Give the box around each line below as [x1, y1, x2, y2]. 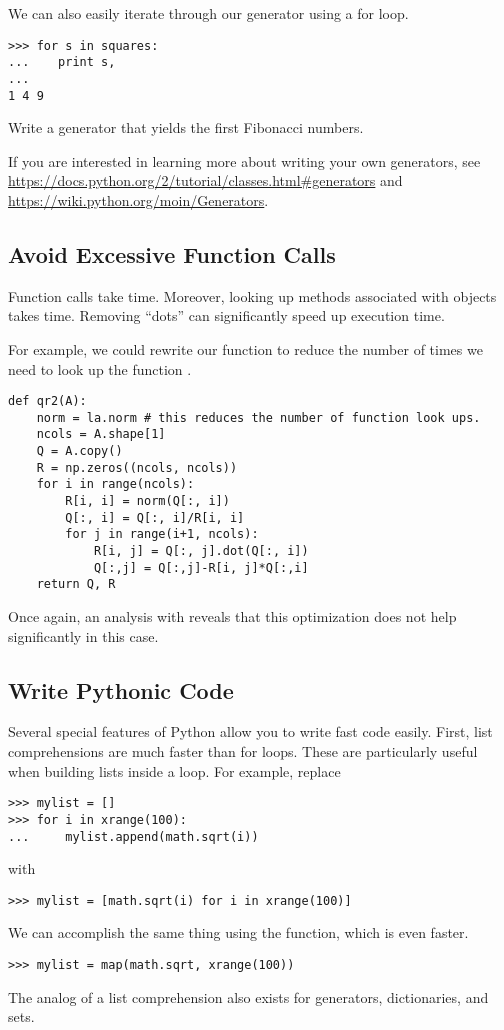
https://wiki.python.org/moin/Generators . [8, 190, 269, 210]
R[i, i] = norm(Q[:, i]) [65, 494, 230, 509]
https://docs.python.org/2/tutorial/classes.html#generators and [8, 170, 403, 191]
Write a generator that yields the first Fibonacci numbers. [8, 117, 364, 138]
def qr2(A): [8, 394, 87, 409]
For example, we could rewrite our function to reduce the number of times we [8, 338, 483, 359]
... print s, [8, 55, 116, 70]
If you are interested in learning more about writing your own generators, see [8, 150, 481, 171]
